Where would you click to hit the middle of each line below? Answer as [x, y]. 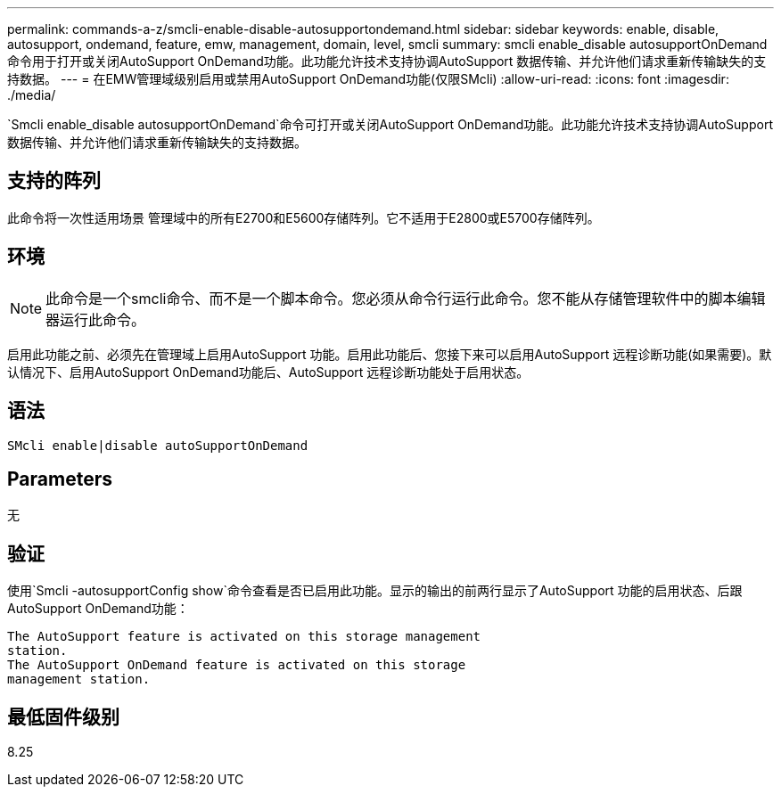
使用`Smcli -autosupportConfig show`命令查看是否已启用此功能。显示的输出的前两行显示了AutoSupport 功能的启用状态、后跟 [375, 591]
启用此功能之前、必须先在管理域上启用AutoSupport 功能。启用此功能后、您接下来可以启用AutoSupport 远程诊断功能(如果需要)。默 [390, 354]
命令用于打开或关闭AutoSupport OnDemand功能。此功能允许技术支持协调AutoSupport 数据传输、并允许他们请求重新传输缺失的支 [387, 61]
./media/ [32, 95]
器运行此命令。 [96, 319]
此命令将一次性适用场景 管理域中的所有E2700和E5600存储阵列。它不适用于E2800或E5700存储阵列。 [304, 217]
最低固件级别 [63, 716]
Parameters [60, 479]
